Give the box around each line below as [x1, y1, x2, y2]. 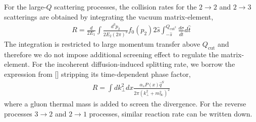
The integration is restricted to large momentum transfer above [4, 38, 200, 49]
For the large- [4, 2, 46, 12]
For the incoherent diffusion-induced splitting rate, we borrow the [32, 59, 235, 69]
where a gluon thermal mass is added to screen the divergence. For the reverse [4, 98, 246, 108]
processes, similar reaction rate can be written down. [89, 108, 252, 118]
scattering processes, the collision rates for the [54, 2, 197, 12]
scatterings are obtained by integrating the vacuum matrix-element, [4, 11, 214, 22]
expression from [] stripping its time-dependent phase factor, [4, 68, 191, 79]
